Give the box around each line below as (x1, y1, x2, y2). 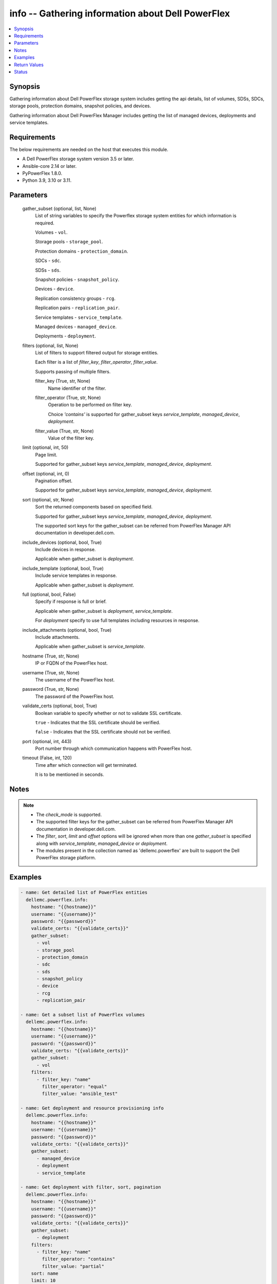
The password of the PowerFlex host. (35, 693, 115, 700)
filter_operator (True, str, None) (35, 394, 101, 401)
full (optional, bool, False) (22, 591, 76, 598)
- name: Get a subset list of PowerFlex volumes (20, 1012, 145, 1018)
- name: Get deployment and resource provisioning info (20, 1105, 164, 1111)
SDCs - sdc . (35, 257, 62, 264)
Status (14, 68, 28, 74)
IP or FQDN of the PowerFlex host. (35, 660, 108, 666)
